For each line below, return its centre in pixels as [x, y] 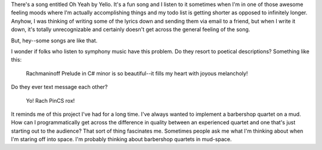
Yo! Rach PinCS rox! [50, 100]
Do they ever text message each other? [59, 87]
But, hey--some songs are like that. [54, 40]
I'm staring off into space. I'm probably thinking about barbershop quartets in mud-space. [121, 139]
